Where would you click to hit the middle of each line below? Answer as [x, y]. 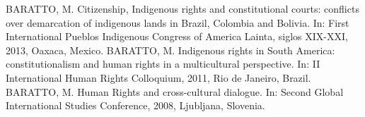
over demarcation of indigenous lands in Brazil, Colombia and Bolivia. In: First [178, 22]
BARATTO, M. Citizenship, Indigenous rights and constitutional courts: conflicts [182, 8]
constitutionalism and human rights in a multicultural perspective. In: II [163, 64]
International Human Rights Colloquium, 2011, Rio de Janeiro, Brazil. [158, 77]
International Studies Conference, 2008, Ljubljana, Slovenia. [135, 105]
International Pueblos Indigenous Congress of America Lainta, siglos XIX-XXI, [177, 36]
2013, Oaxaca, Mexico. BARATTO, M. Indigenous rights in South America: [170, 50]
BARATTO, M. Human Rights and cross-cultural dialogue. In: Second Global [175, 91]
